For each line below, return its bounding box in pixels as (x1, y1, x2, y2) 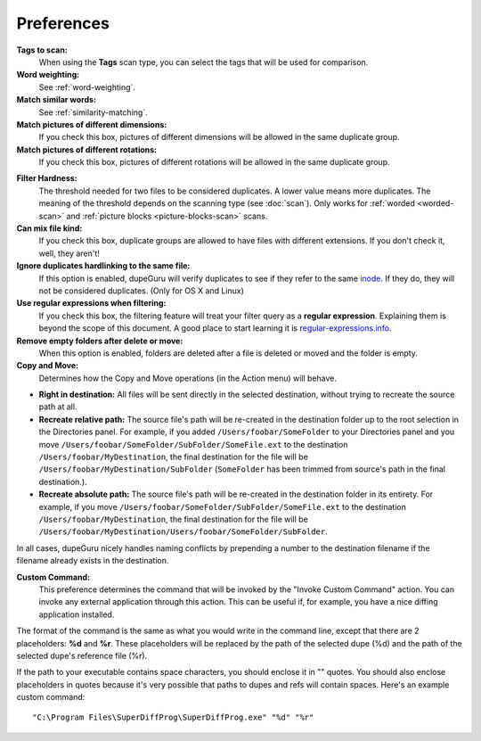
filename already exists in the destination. (16, 556, 169, 566)
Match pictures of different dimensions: (16, 119, 167, 129)
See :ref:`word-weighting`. (38, 81, 135, 93)
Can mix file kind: (16, 223, 83, 234)
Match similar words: (16, 95, 97, 105)
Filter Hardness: (16, 173, 77, 184)
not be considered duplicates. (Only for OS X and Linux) (38, 285, 244, 296)
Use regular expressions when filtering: (16, 298, 167, 309)
